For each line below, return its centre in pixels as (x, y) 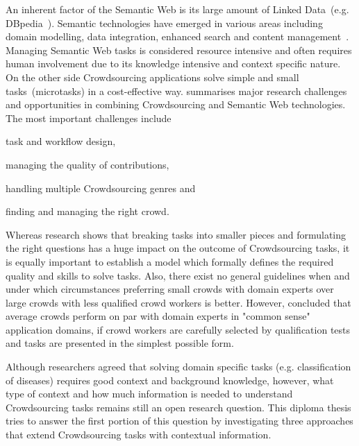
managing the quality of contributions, (87, 164)
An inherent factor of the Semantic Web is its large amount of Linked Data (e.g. (177, 9)
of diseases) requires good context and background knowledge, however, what (170, 380)
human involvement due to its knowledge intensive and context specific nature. (173, 63)
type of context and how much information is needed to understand (149, 394)
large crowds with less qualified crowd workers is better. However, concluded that (178, 302)
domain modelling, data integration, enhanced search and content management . (177, 36)
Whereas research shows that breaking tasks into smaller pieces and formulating (176, 234)
